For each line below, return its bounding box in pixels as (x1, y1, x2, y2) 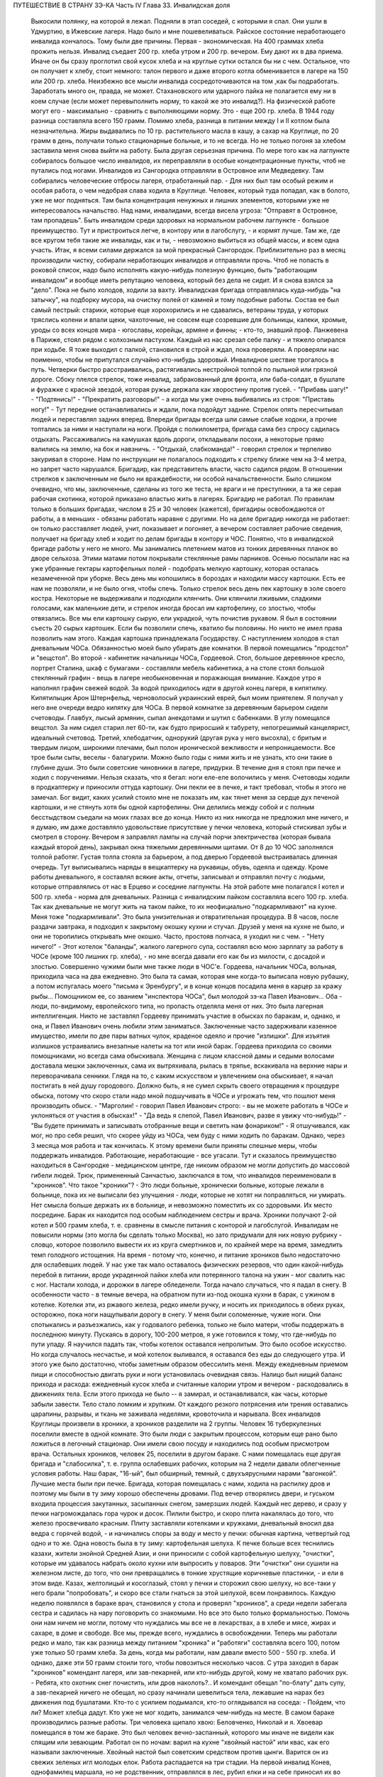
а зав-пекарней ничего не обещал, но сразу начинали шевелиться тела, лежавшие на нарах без (30, 1688, 325, 1697)
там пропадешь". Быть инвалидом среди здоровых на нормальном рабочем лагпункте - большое (30, 216, 330, 225)
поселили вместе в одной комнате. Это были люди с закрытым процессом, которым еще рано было (30, 1429, 338, 1438)
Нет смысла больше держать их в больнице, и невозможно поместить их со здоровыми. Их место (30, 1201, 333, 1209)
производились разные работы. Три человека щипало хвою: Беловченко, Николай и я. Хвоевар (30, 1718, 323, 1727)
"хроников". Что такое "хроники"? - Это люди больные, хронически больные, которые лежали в (30, 1181, 324, 1190)
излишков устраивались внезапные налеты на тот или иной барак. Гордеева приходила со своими (30, 1041, 332, 1050)
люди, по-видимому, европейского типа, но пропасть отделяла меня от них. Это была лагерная (30, 1002, 324, 1011)
